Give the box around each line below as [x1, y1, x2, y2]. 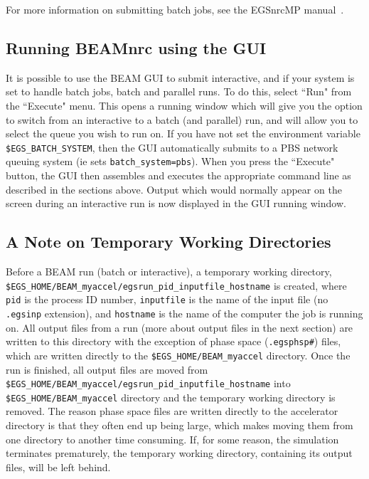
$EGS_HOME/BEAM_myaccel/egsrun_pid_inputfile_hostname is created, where [6, 278, 347, 293]
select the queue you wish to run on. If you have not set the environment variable [6, 126, 360, 141]
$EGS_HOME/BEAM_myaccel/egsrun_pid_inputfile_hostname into [6, 376, 291, 391]
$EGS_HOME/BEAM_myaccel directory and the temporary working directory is [6, 389, 336, 404]
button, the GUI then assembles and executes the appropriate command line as [6, 168, 351, 183]
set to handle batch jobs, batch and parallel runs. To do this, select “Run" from [6, 84, 352, 99]
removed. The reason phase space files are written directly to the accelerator [6, 404, 338, 419]
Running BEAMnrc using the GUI [6, 36, 267, 58]
